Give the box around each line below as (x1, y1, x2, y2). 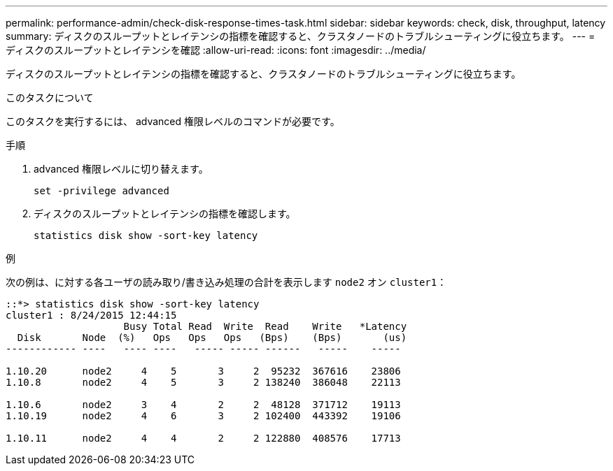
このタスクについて (6, 92, 94, 103)
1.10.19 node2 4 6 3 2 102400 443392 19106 (6, 410, 401, 421)
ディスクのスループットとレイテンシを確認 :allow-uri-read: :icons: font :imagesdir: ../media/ (6, 44, 426, 56)
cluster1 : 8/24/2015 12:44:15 (6, 310, 177, 321)
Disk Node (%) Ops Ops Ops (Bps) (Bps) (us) (17, 332, 407, 343)
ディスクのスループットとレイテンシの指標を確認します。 (34, 208, 296, 219)
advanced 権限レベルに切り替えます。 (34, 163, 209, 175)
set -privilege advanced (34, 185, 169, 196)
